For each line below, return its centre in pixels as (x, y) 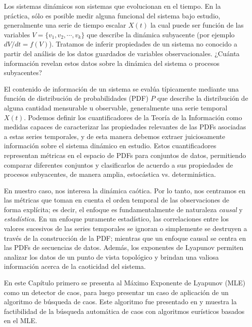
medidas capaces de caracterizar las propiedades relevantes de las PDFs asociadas (125, 127)
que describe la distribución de (202, 98)
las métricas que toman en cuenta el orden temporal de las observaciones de (117, 200)
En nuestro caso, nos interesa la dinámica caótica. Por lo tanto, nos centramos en (125, 190)
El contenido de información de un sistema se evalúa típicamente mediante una (121, 88)
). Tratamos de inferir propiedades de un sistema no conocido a (143, 44)
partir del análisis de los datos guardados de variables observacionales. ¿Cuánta (122, 53)
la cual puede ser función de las (197, 25)
